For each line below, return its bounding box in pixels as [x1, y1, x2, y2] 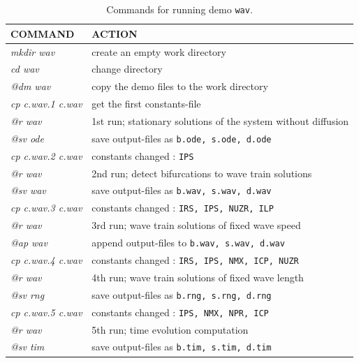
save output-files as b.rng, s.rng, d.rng [91, 287, 272, 302]
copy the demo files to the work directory [91, 79, 268, 94]
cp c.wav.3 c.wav [10, 200, 82, 215]
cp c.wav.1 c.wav [10, 96, 82, 111]
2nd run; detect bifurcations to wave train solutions [91, 165, 312, 180]
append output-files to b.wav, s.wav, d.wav [91, 235, 285, 250]
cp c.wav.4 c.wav [10, 252, 82, 267]
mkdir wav [10, 44, 55, 59]
